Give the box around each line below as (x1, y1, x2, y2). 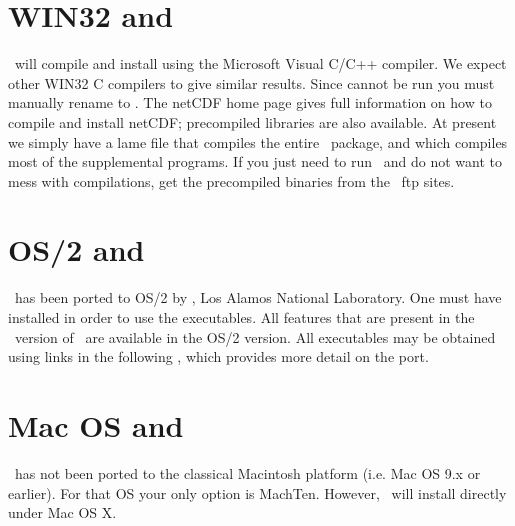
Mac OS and (8, 404, 184, 445)
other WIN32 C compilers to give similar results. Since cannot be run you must (8, 72, 495, 93)
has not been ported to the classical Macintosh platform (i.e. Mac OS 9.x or (14, 462, 481, 483)
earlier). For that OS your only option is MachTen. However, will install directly (8, 482, 507, 503)
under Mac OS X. (8, 502, 117, 523)
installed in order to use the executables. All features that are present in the (8, 307, 475, 327)
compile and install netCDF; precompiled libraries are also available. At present (8, 111, 497, 132)
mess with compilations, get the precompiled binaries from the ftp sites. (8, 170, 455, 191)
